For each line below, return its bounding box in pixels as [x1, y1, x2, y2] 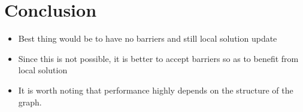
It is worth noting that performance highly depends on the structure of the [18, 83, 293, 96]
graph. [18, 95, 42, 108]
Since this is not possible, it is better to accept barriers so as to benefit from [18, 52, 299, 64]
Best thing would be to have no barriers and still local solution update [18, 32, 277, 45]
